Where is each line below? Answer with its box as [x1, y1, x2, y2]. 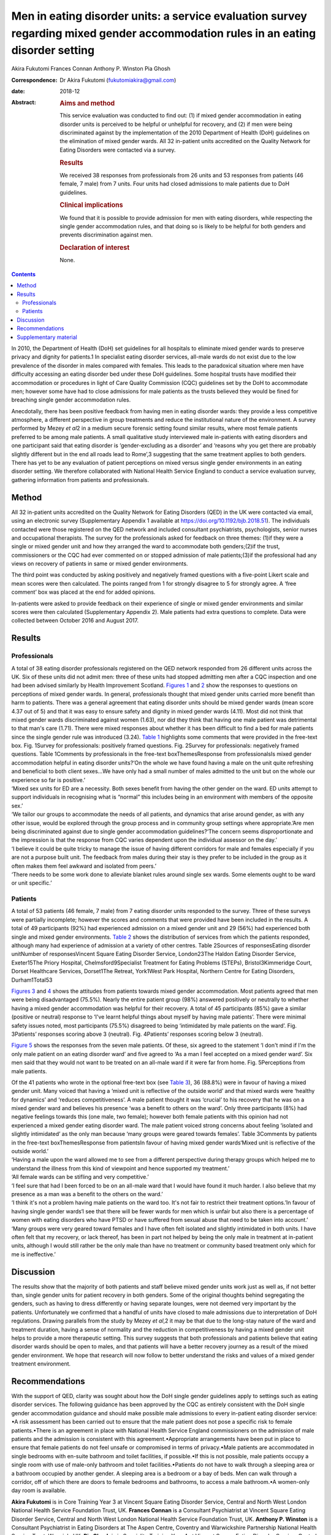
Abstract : [11, 99, 36, 106]
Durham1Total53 [11, 976, 53, 984]
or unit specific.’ [11, 879, 52, 887]
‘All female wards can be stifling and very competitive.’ [11, 1173, 150, 1181]
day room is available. [11, 1486, 67, 1494]
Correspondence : [11, 76, 58, 84]
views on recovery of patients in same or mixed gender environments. [11, 560, 188, 567]
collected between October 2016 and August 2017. [11, 617, 139, 624]
